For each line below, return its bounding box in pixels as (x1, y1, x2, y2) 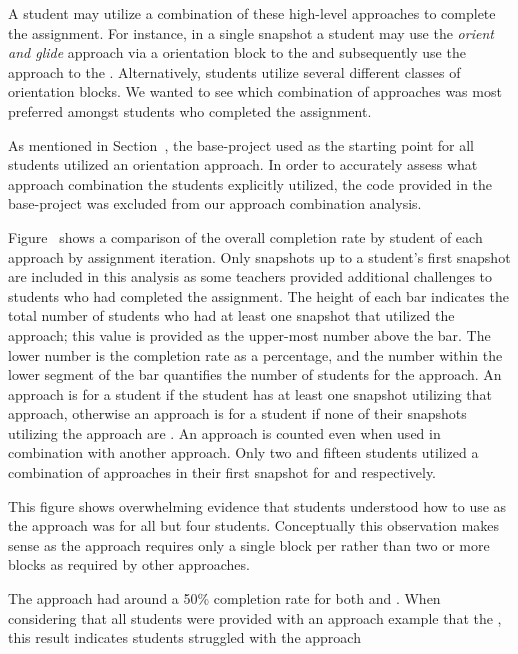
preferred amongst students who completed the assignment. (8, 100, 372, 121)
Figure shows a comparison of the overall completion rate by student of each (8, 226, 483, 247)
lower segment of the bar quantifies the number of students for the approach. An (8, 364, 502, 385)
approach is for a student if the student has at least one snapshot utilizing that (8, 383, 493, 404)
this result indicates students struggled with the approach (8, 627, 361, 648)
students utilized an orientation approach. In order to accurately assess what (8, 154, 478, 175)
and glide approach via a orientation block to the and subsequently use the (8, 42, 466, 63)
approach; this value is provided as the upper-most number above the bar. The (8, 324, 491, 345)
